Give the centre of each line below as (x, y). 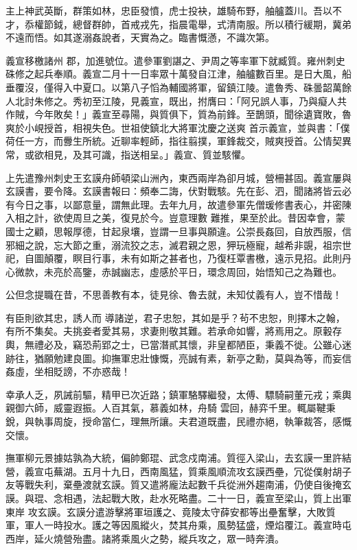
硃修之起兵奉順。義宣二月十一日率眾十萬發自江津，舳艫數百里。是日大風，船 (178, 74)
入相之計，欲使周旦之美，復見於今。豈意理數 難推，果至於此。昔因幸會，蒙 (175, 218)
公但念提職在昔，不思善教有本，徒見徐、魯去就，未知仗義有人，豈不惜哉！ (174, 295)
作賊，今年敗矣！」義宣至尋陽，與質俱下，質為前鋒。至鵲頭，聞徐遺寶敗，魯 (178, 114)
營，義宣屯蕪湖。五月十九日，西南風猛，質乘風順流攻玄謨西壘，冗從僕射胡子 (178, 471)
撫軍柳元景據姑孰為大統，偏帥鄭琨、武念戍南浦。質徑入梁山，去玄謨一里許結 (178, 458)
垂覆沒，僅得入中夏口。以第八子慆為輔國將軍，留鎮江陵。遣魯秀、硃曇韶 (169, 87)
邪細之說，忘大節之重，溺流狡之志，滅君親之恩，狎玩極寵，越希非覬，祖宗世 (178, 244)
